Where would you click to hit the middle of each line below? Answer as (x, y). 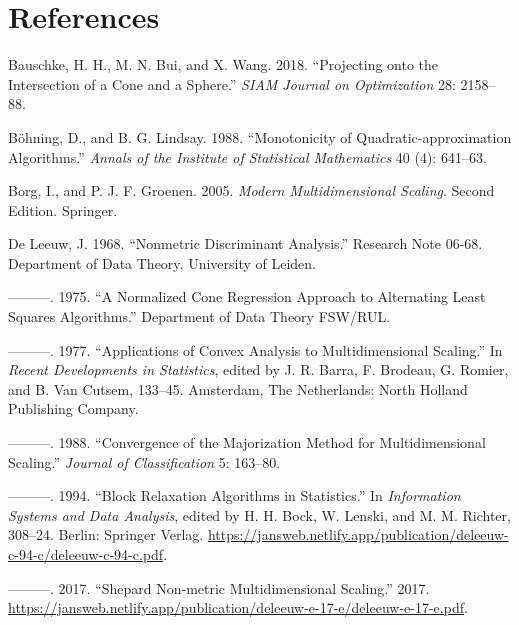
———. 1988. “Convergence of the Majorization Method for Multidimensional (247, 442)
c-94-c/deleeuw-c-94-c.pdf (86, 554)
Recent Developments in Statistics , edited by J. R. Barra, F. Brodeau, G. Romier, (258, 369)
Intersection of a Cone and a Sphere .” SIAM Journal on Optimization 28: (232, 83)
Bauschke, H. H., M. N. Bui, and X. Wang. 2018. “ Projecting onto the (223, 64)
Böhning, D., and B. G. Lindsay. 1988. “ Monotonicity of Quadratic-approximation (260, 136)
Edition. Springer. (63, 209)
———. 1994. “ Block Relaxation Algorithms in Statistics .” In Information (234, 495)
